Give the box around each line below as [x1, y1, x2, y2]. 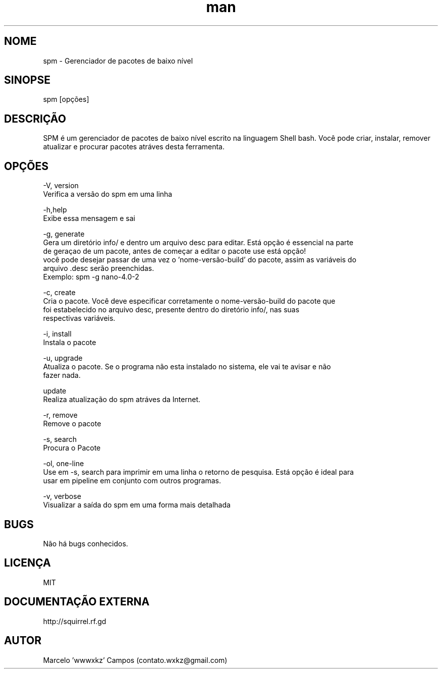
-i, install [43, 329, 72, 339]
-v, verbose [43, 492, 81, 501]
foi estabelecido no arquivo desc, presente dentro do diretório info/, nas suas [43, 305, 300, 314]
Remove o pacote [43, 419, 101, 428]
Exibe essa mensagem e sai [43, 214, 135, 223]
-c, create [43, 288, 76, 297]
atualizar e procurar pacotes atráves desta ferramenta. [43, 142, 225, 151]
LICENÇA [4, 556, 51, 570]
